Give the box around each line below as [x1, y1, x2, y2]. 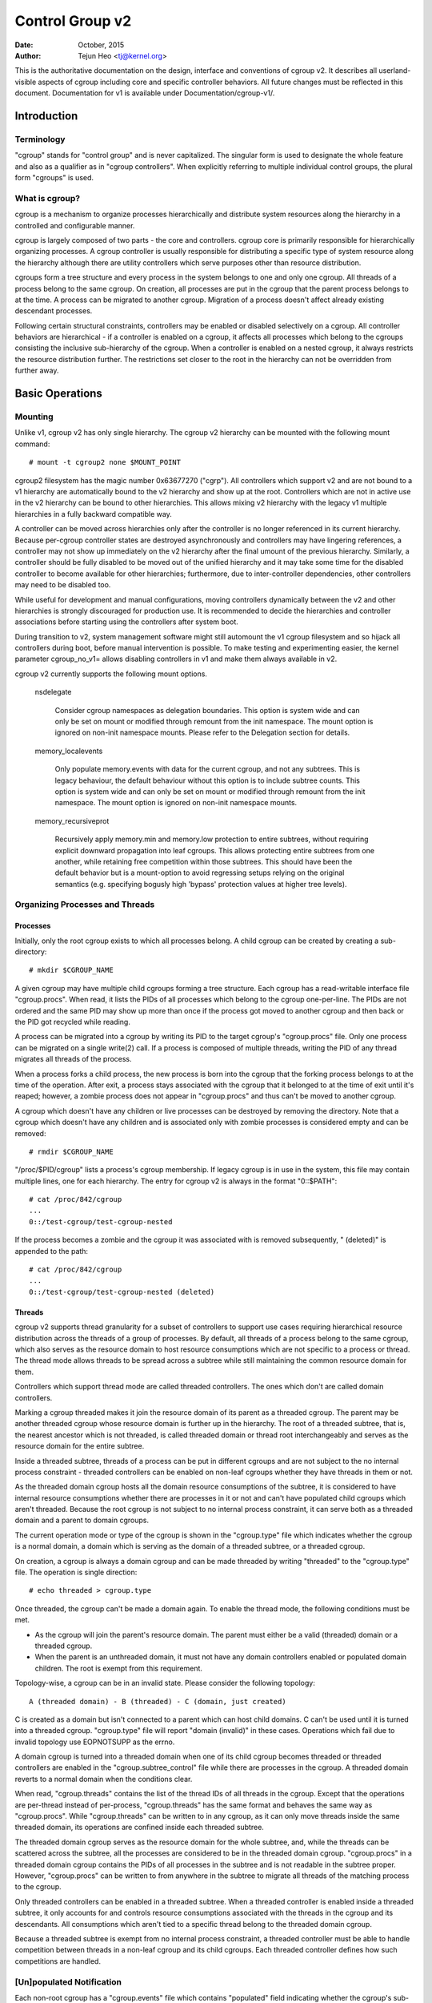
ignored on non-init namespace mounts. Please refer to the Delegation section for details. [54, 727, 350, 737]
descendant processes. [14, 306, 93, 316]
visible [14, 77, 37, 87]
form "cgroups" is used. [14, 173, 94, 183]
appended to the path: [14, 1246, 88, 1255]
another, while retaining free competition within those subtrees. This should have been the [54, 856, 353, 866]
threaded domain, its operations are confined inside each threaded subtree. [14, 1823, 264, 1832]
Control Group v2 [14, 12, 132, 30]
